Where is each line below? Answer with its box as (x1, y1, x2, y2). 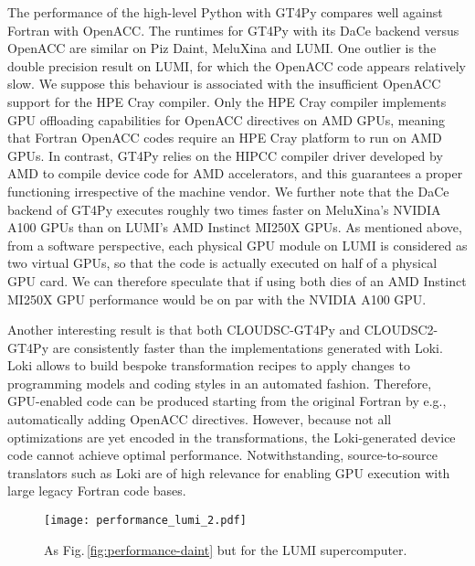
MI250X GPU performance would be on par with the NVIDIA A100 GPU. (7, 289, 427, 308)
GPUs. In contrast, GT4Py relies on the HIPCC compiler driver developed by (7, 145, 443, 165)
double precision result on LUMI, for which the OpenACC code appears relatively (7, 56, 466, 75)
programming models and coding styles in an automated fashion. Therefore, (7, 373, 432, 392)
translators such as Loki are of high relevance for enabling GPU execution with (7, 463, 450, 482)
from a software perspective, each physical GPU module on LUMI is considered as (7, 235, 468, 254)
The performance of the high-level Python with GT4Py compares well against (7, 3, 443, 21)
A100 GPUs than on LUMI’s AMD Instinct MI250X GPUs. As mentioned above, (7, 218, 462, 237)
